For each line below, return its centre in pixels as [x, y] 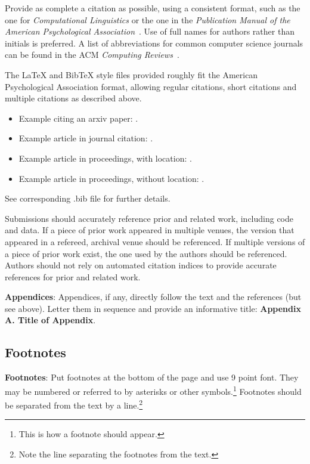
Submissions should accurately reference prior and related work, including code [149, 218]
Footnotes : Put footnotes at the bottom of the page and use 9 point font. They [152, 377]
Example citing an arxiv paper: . [78, 118]
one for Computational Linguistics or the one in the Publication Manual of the [148, 19]
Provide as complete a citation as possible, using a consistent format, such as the [153, 8]
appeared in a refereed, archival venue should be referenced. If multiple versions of [155, 241]
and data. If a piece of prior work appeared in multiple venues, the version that [150, 230]
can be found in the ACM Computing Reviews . [92, 55]
